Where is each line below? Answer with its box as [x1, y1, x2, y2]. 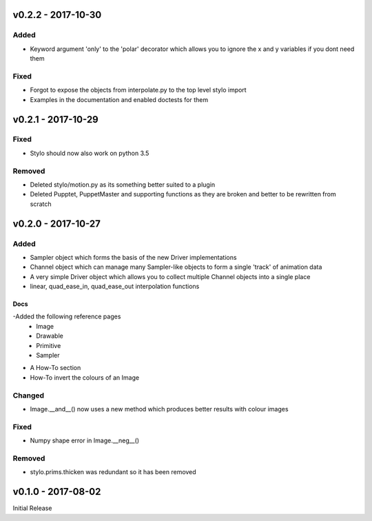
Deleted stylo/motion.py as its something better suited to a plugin [30, 180, 216, 189]
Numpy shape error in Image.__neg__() [30, 436, 140, 445]
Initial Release [12, 504, 52, 513]
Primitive [36, 341, 61, 349]
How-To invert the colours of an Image [30, 373, 140, 382]
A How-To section [30, 364, 81, 372]
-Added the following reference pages [12, 312, 121, 320]
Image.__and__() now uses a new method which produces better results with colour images [30, 405, 289, 413]
